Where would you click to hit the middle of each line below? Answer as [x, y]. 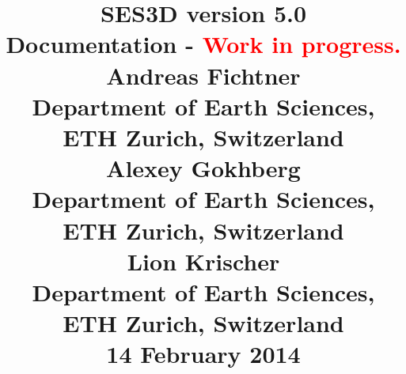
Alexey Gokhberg [203, 168]
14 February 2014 [203, 354]
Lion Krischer [203, 261]
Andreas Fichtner [203, 75]
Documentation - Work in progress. [203, 44]
